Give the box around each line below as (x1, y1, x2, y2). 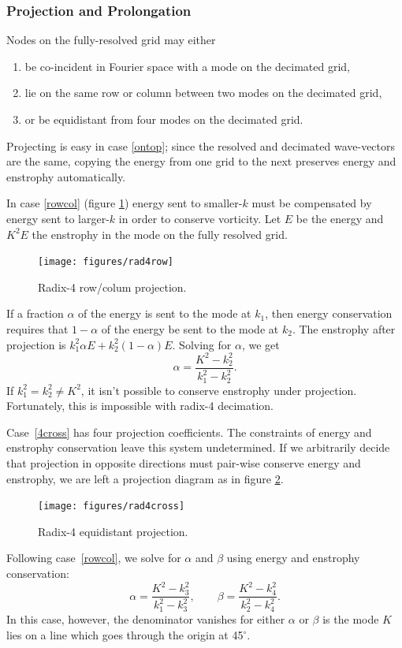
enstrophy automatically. (6, 168, 126, 184)
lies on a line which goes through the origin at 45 (6, 626, 244, 642)
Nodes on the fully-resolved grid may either (6, 32, 216, 48)
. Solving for (172, 336, 232, 352)
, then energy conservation (265, 305, 393, 322)
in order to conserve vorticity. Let (118, 210, 281, 226)
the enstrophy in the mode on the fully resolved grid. (32, 225, 288, 242)
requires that (6, 321, 69, 337)
